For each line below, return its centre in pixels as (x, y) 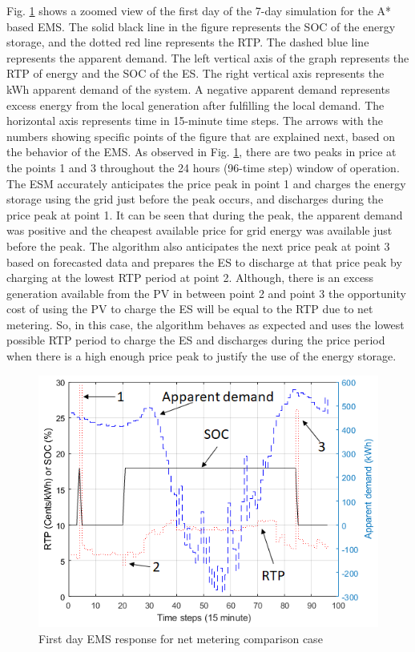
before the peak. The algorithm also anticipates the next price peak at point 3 (198, 246)
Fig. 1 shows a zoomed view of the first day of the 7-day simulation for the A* (199, 10)
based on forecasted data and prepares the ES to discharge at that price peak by (204, 262)
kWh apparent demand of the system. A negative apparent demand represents (198, 89)
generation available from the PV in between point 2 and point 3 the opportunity (206, 293)
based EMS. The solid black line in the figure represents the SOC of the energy (201, 26)
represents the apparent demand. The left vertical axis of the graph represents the (208, 57)
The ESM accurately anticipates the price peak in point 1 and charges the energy (206, 183)
